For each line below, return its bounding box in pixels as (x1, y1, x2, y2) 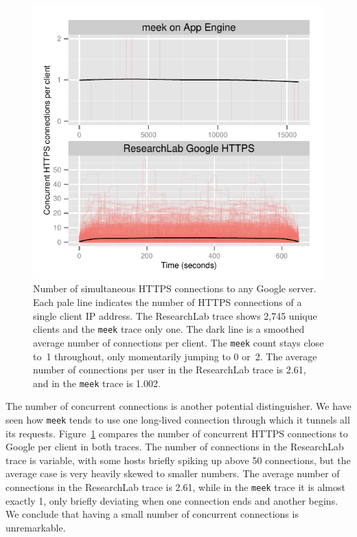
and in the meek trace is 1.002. (33, 375, 161, 390)
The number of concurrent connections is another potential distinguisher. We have (5, 399, 352, 413)
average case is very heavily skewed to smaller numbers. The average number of (5, 466, 340, 481)
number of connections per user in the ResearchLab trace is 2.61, (33, 362, 306, 377)
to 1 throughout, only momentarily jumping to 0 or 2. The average (33, 349, 317, 363)
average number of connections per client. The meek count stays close (33, 335, 324, 349)
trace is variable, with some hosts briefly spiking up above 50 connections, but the (5, 452, 351, 467)
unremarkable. (5, 520, 66, 534)
